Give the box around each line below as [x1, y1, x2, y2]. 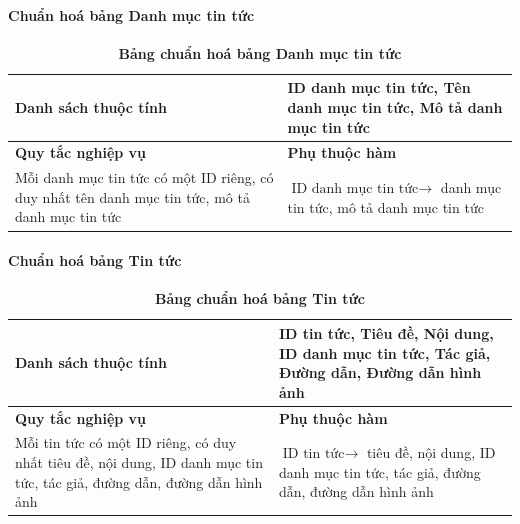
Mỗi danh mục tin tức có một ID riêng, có [15, 167, 274, 188]
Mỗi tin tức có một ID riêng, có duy [15, 432, 237, 453]
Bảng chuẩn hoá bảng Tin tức [154, 288, 365, 309]
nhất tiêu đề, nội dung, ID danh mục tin [15, 452, 263, 472]
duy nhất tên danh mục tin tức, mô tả [15, 186, 250, 207]
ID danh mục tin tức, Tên [287, 77, 471, 98]
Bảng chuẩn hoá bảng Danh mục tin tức [118, 42, 402, 63]
